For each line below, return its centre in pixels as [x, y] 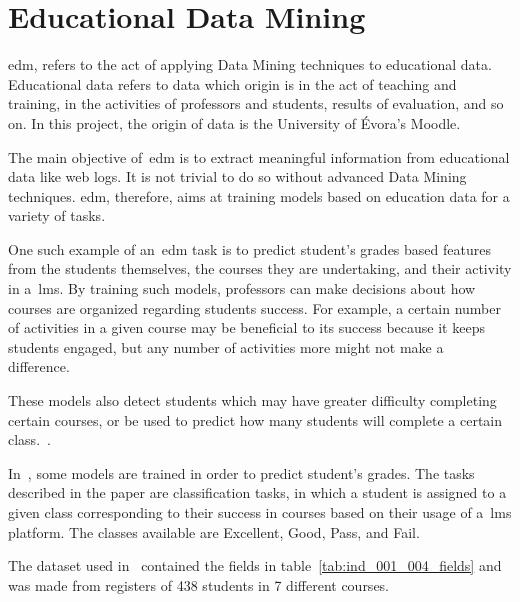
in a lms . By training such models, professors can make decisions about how [242, 288]
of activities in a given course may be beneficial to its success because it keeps [246, 327]
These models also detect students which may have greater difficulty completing [252, 400]
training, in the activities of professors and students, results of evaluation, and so [256, 103]
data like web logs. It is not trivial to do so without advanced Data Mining [237, 176]
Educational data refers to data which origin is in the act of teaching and [232, 83]
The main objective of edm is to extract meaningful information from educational [259, 156]
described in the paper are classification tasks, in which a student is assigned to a [257, 492]
